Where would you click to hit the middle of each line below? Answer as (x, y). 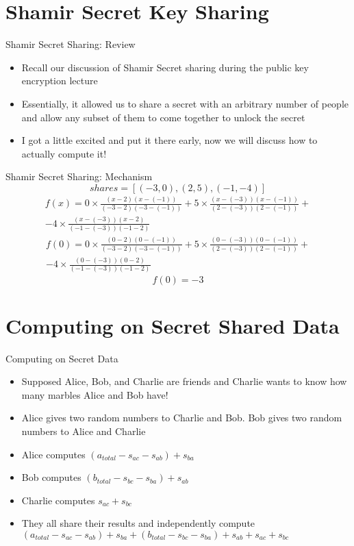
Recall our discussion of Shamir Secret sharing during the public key (165, 67)
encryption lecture (60, 80)
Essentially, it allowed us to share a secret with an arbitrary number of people (185, 103)
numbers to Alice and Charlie (84, 431)
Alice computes (53, 454)
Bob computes (51, 477)
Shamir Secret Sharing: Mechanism (79, 176)
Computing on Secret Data (62, 358)
